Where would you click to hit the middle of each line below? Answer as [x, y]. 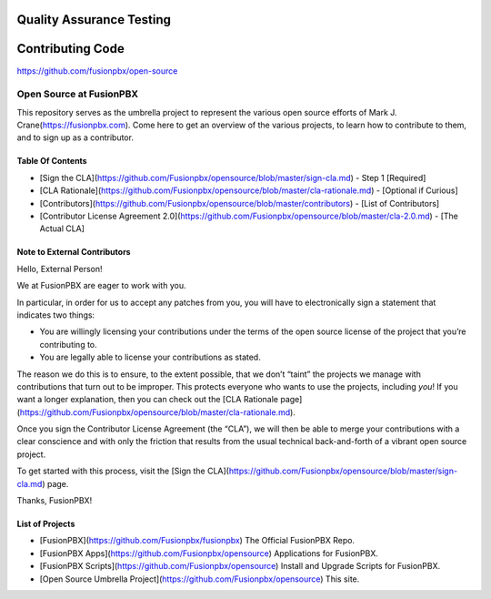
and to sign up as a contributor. [75, 137]
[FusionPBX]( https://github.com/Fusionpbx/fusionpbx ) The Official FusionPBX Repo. [197, 541]
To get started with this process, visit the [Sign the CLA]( [123, 471]
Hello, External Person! [60, 269]
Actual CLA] [62, 228]
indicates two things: [56, 315]
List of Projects [46, 524]
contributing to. [68, 344]
